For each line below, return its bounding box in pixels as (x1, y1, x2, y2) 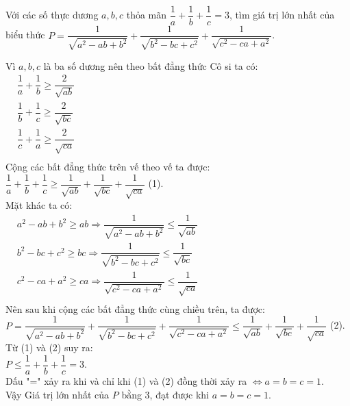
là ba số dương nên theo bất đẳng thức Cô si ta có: (43, 58, 258, 73)
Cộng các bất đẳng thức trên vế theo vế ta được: (5, 159, 210, 173)
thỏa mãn (126, 8, 167, 22)
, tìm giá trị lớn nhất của (229, 8, 335, 22)
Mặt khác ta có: (5, 198, 73, 212)
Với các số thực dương (5, 8, 99, 22)
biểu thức (5, 27, 45, 42)
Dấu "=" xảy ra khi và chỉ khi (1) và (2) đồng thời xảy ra (5, 373, 247, 388)
